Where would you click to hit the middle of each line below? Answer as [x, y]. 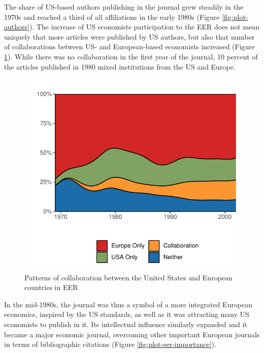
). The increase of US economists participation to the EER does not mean [144, 27]
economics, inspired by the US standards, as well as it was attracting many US [127, 314]
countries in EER [51, 287]
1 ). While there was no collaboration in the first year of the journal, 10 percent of [131, 56]
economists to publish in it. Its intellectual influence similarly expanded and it [126, 324]
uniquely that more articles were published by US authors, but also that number [129, 36]
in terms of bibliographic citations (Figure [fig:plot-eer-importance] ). [110, 344]
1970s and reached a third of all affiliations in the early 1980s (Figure [112, 17]
